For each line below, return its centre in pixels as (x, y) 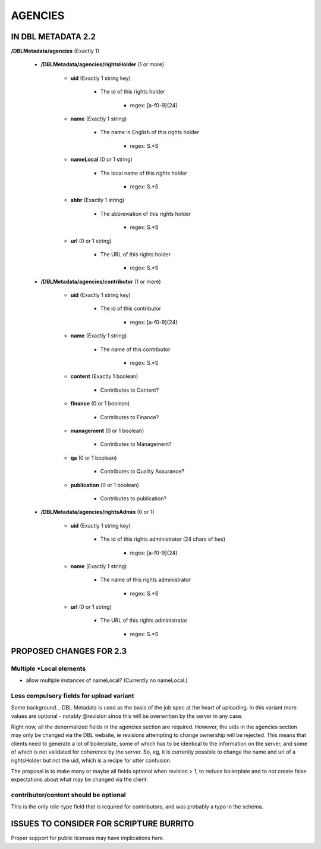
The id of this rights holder (133, 92)
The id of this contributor (131, 309)
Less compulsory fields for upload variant (73, 696)
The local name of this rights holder (144, 173)
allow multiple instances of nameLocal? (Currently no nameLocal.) (107, 680)
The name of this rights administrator (146, 580)
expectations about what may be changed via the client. (80, 780)
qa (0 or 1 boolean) (94, 458)
